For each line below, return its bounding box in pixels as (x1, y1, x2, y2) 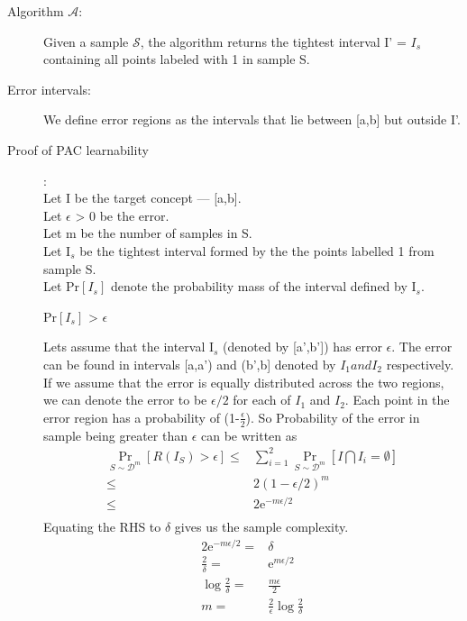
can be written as (201, 425, 298, 444)
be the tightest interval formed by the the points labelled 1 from (79, 241, 435, 260)
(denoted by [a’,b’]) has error (223, 337, 382, 356)
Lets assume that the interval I (43, 337, 215, 356)
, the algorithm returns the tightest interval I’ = (140, 32, 407, 50)
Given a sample (43, 32, 129, 50)
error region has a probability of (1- (43, 407, 240, 426)
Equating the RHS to (43, 517, 161, 536)
